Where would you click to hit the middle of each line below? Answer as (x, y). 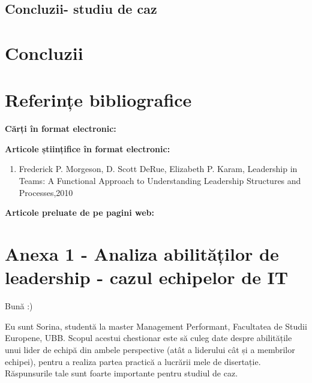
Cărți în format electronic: (61, 129)
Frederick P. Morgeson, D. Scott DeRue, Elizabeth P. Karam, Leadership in (158, 169)
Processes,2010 (46, 192)
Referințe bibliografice (98, 100)
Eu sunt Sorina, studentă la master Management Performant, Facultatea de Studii (156, 326)
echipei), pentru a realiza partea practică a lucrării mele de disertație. (133, 361)
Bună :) (19, 306)
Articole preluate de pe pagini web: (79, 212)
